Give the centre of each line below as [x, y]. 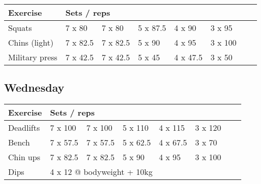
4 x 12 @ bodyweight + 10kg [101, 172]
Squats [20, 28]
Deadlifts [24, 128]
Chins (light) [31, 42]
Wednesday [34, 87]
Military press [33, 57]
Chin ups [24, 157]
